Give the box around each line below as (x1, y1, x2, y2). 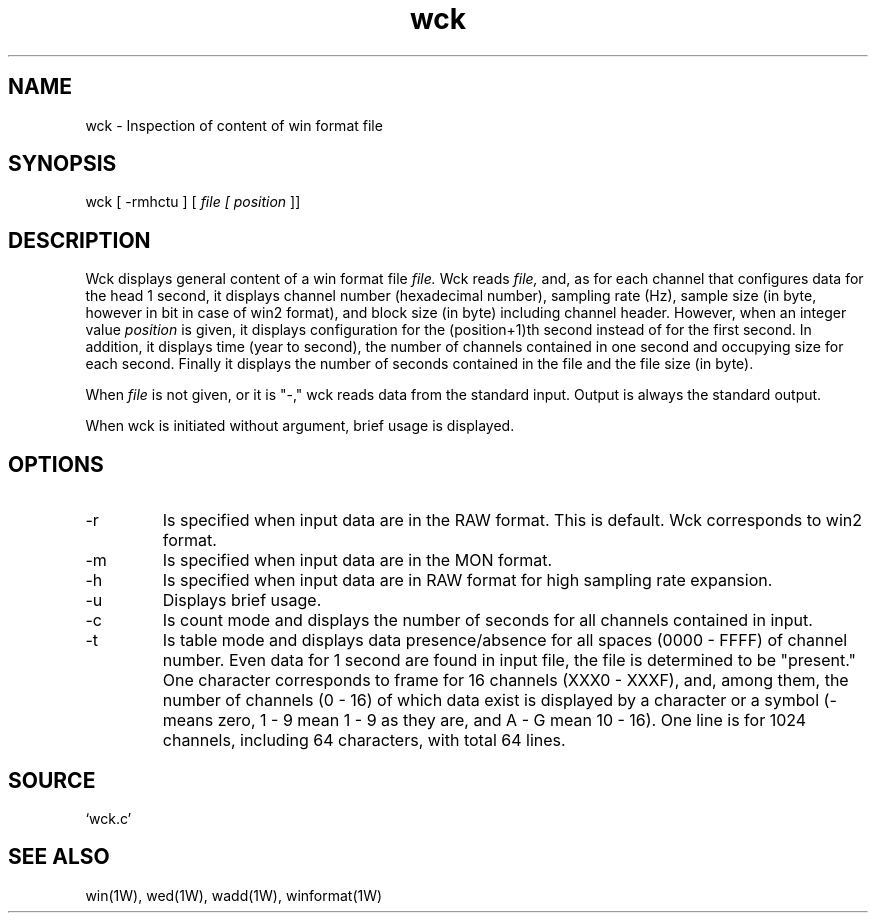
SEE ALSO (8, 844, 110, 870)
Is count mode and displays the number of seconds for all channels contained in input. (162, 610, 813, 631)
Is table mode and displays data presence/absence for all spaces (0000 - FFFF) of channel (162, 630, 848, 651)
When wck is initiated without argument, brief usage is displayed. (85, 417, 515, 435)
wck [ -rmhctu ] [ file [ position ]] (85, 193, 301, 211)
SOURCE (8, 767, 96, 793)
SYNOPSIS (8, 151, 117, 177)
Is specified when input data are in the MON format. (162, 550, 553, 571)
